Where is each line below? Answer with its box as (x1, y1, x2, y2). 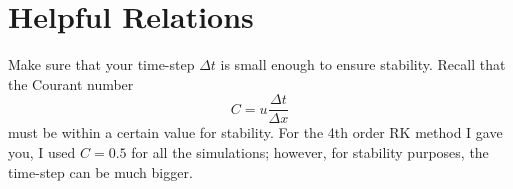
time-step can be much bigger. (8, 161, 193, 182)
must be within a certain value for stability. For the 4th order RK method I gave (8, 122, 503, 143)
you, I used (8, 141, 76, 162)
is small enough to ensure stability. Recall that (220, 54, 506, 75)
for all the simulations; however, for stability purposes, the (131, 141, 489, 162)
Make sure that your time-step (8, 54, 195, 75)
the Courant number (8, 73, 134, 94)
